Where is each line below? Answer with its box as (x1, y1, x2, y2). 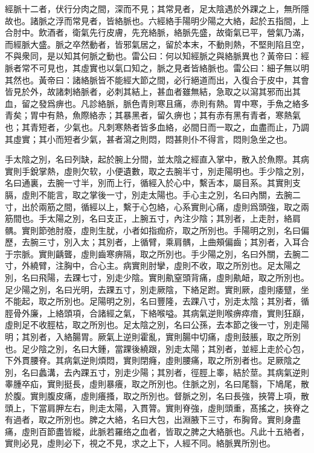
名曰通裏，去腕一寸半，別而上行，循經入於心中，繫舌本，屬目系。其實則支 (5, 176, 301, 189)
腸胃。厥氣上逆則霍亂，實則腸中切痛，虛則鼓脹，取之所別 (72, 330, 301, 343)
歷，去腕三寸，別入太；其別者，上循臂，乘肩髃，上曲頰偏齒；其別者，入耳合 (5, 236, 309, 248)
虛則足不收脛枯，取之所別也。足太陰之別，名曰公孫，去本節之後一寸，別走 (5, 318, 301, 331)
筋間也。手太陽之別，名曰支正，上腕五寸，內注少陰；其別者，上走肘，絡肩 (5, 212, 301, 225)
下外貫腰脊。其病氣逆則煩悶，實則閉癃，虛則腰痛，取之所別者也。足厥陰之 (5, 354, 301, 367)
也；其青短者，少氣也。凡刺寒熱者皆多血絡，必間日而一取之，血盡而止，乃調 (5, 120, 309, 133)
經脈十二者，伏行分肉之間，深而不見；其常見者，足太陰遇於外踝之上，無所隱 (5, 2, 309, 14)
